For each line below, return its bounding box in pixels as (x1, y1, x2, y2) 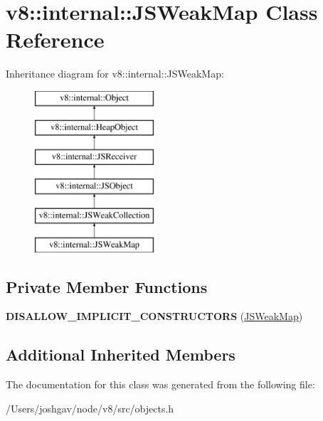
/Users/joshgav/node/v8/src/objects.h (6, 400, 174, 415)
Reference (6, 25, 105, 54)
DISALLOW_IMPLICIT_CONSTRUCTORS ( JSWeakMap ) (6, 309, 303, 324)
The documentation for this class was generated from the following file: (6, 377, 315, 392)
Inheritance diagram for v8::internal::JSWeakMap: (6, 66, 224, 81)
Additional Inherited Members (6, 343, 235, 366)
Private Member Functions (6, 275, 208, 297)
